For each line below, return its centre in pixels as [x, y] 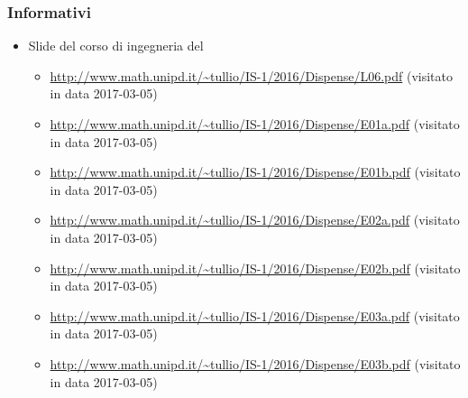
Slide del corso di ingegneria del [116, 46]
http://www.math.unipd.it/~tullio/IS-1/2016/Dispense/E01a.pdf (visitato [255, 124]
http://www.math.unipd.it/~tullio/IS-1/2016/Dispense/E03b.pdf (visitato [255, 363]
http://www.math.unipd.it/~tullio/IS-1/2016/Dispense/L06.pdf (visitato [251, 75]
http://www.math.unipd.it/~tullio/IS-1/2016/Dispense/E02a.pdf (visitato [255, 220]
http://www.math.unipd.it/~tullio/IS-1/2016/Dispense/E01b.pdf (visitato [255, 172]
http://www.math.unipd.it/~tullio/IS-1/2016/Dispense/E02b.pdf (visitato [255, 268]
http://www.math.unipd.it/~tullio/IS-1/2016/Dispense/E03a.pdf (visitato [255, 315]
